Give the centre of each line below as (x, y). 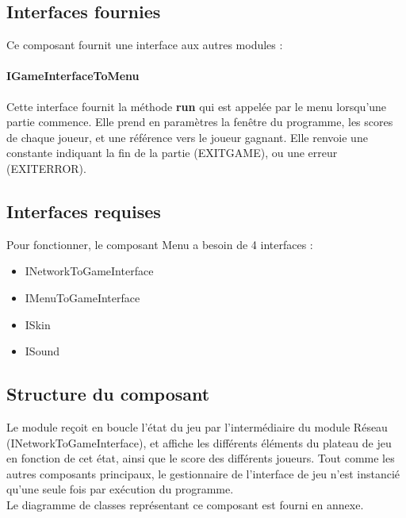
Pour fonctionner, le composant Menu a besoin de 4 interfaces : (160, 244)
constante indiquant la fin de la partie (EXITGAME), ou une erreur (172, 153)
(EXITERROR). (46, 168)
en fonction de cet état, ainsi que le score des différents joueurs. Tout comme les (201, 458)
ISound (42, 351)
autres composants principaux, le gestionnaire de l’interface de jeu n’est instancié (203, 473)
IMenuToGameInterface (82, 297)
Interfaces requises (84, 211)
